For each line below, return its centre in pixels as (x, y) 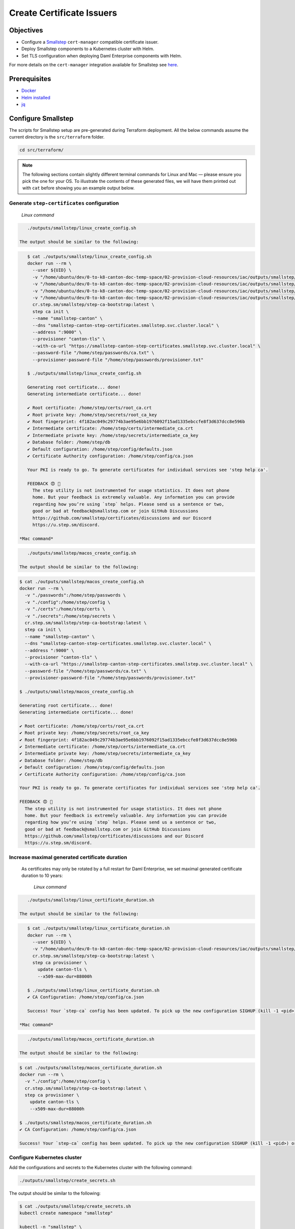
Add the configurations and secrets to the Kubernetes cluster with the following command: (101, 1167)
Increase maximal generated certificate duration (68, 857)
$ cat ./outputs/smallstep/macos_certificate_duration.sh (91, 1068)
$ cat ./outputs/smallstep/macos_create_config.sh (82, 582)
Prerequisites (30, 79)
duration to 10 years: (42, 876)
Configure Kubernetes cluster (45, 1158)
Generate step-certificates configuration (64, 203)
